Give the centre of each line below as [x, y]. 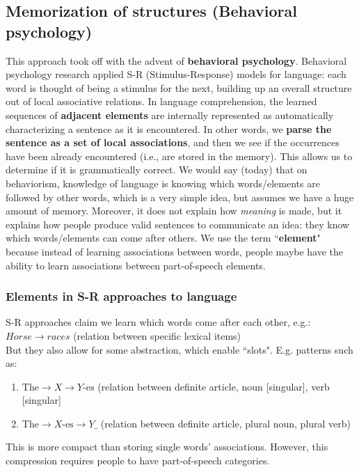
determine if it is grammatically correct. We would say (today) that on [157, 170]
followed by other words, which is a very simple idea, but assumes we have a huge [180, 197]
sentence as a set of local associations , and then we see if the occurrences [173, 142]
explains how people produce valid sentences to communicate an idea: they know [178, 224]
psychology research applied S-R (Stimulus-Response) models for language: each [176, 74]
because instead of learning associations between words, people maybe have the [175, 251]
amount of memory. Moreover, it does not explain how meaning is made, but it [174, 211]
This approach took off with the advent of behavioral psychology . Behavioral [176, 60]
